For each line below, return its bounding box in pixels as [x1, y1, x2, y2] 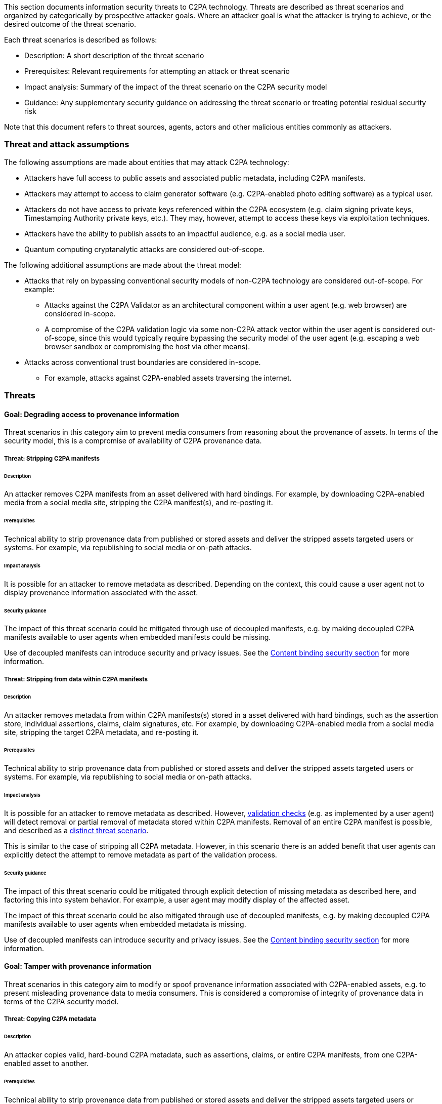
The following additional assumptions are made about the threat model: [4, 260, 241, 269]
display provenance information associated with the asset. [4, 588, 198, 597]
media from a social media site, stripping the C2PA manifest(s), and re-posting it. [4, 498, 273, 507]
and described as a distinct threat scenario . [4, 826, 149, 835]
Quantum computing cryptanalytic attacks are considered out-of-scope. [24, 244, 264, 254]
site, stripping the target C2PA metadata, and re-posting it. [4, 727, 199, 737]
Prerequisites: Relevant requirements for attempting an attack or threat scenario [24, 67, 290, 75]
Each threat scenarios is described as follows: [4, 35, 157, 44]
